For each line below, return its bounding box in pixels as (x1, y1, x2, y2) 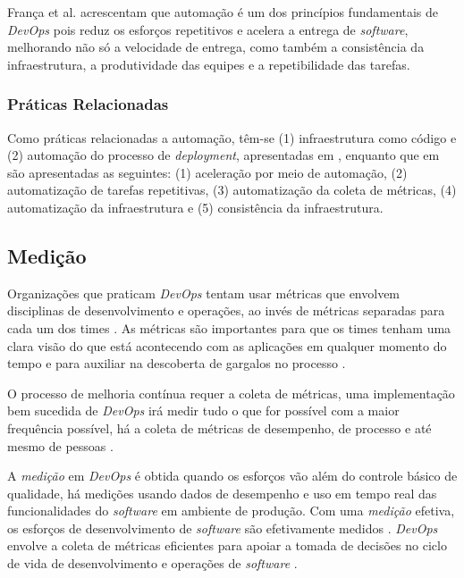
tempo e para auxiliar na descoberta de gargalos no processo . (7, 354, 346, 373)
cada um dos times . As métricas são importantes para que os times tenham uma (7, 318, 451, 337)
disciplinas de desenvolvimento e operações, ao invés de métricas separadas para (7, 301, 445, 320)
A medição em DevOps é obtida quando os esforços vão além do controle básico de (7, 466, 458, 485)
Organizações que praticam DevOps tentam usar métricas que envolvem (7, 283, 401, 302)
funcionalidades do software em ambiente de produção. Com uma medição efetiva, (7, 501, 455, 520)
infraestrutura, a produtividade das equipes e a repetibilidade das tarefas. (7, 54, 410, 73)
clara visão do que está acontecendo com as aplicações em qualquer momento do (7, 336, 447, 355)
